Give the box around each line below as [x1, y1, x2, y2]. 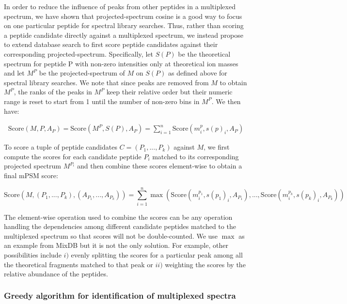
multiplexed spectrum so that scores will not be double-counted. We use [4, 230, 218, 241]
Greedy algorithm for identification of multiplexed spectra [4, 289, 236, 301]
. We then [211, 96, 241, 106]
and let [4, 68, 25, 78]
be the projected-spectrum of [39, 68, 125, 78]
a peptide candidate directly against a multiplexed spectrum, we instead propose [4, 30, 243, 40]
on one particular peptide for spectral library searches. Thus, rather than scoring [4, 20, 244, 30]
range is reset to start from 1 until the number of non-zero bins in [4, 96, 200, 106]
